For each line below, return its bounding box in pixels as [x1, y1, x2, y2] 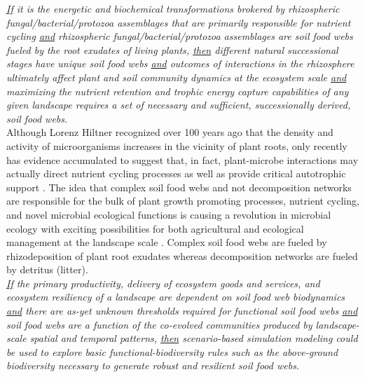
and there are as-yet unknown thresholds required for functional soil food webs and [6, 303, 358, 318]
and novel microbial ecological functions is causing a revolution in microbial [6, 207, 331, 221]
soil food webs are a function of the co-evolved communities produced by [6, 317, 312, 331]
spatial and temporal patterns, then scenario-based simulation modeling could [29, 331, 358, 345]
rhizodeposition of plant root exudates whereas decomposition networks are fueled [6, 248, 358, 263]
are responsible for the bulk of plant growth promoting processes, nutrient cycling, [6, 193, 359, 208]
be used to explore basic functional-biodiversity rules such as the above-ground [6, 344, 338, 359]
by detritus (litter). [6, 262, 88, 277]
